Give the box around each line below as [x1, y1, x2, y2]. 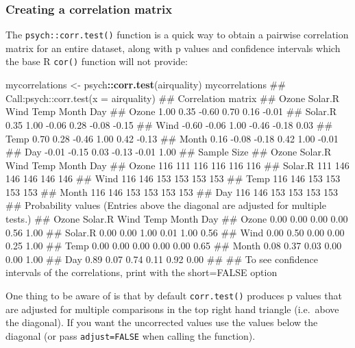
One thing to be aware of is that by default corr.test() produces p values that [5, 288, 342, 303]
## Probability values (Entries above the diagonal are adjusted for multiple [5, 198, 326, 212]
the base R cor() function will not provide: [5, 54, 188, 69]
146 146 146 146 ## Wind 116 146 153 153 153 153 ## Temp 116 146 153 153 [5, 171, 341, 186]
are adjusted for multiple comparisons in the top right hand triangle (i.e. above [5, 301, 339, 316]
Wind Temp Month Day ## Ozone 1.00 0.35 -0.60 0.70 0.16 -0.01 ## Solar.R [5, 104, 337, 119]
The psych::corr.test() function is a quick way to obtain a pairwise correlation [5, 27, 349, 42]
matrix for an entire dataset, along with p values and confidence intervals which [5, 40, 341, 55]
